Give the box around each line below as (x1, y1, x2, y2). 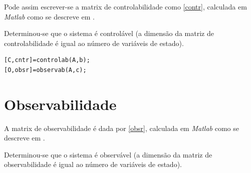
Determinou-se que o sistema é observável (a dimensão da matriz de (4, 149, 212, 159)
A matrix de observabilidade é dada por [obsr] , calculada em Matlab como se (4, 122, 239, 133)
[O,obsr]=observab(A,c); (4, 66, 87, 73)
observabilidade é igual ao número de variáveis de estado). (4, 159, 182, 169)
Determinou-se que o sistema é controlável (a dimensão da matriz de (4, 28, 214, 38)
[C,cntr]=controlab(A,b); (4, 56, 90, 64)
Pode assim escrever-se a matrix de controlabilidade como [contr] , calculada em (4, 1, 247, 11)
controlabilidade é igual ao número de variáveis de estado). (4, 37, 184, 48)
